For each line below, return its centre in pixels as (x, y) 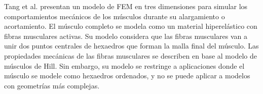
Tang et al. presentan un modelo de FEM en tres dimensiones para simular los (126, 6)
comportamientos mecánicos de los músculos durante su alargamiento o (115, 16)
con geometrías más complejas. (52, 85)
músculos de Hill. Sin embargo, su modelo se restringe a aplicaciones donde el (124, 65)
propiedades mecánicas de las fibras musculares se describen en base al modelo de (130, 55)
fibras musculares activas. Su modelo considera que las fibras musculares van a (126, 36)
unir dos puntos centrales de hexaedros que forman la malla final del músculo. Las (131, 46)
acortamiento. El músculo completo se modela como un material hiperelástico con (131, 26)
